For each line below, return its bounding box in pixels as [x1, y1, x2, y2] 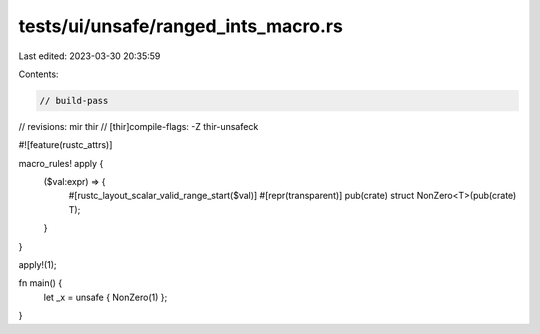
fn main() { [18, 277, 63, 289]
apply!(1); [18, 259, 57, 271]
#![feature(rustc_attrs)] [18, 139, 113, 151]
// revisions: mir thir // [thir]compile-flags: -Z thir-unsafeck [18, 120, 259, 132]
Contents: [18, 68, 59, 80]
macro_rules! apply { [18, 157, 104, 169]
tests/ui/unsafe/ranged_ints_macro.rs [18, 15, 344, 37]
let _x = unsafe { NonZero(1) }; [43, 291, 168, 303]
